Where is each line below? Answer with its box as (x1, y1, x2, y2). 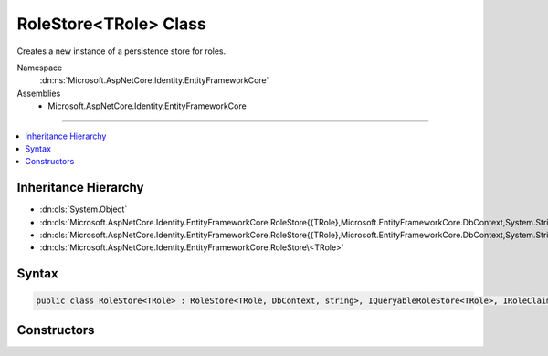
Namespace (16, 62, 63, 73)
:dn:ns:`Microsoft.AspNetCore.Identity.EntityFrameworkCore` (39, 75, 269, 86)
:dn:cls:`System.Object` (39, 204, 128, 215)
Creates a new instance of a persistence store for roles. (16, 46, 227, 57)
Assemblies (16, 88, 61, 99)
